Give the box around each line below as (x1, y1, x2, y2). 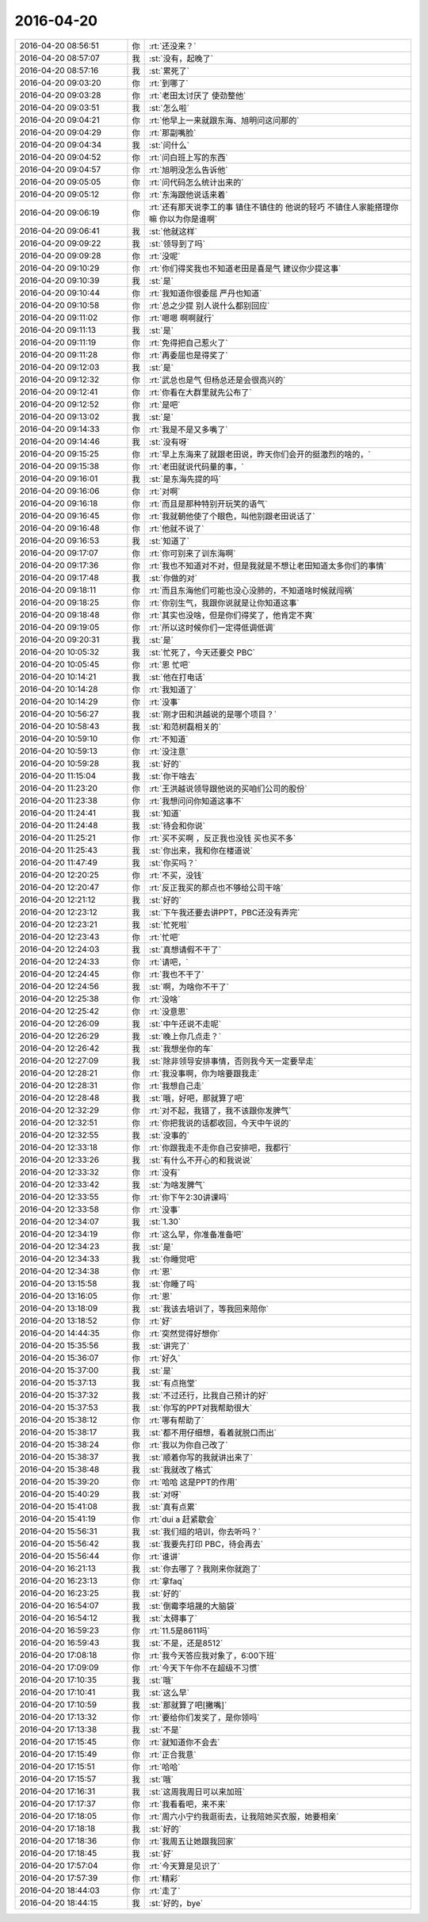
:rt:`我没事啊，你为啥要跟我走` (148, 1068, 260, 1079)
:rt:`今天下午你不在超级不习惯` (148, 1662, 260, 1673)
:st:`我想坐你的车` (148, 1043, 214, 1054)
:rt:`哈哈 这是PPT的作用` (148, 1477, 238, 1488)
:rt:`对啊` (148, 486, 181, 497)
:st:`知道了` (148, 535, 190, 546)
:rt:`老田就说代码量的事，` (148, 460, 244, 472)
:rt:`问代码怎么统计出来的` (148, 177, 244, 188)
